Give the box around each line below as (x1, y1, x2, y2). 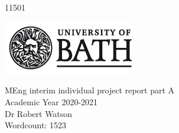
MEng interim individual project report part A (5, 84, 175, 96)
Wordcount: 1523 (5, 119, 66, 131)
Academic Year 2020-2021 (5, 95, 98, 108)
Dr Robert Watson (5, 107, 73, 119)
